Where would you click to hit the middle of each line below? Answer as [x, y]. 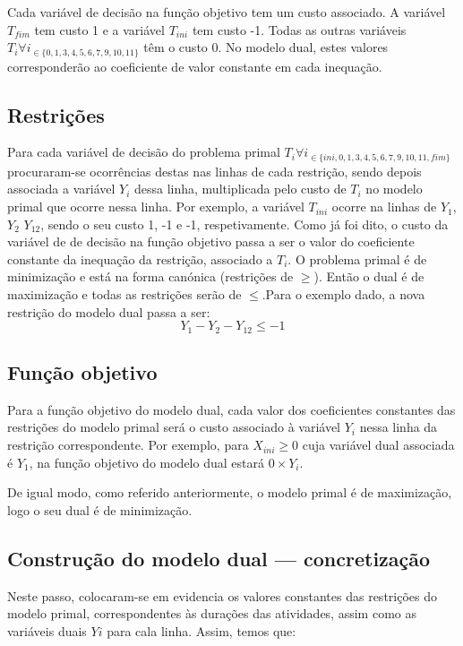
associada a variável [61, 189]
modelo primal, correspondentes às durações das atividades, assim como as [212, 613]
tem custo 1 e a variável [99, 29]
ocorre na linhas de [384, 207]
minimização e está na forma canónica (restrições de [150, 276]
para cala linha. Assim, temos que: [201, 630]
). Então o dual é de [369, 276]
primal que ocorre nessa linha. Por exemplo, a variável [156, 207]
